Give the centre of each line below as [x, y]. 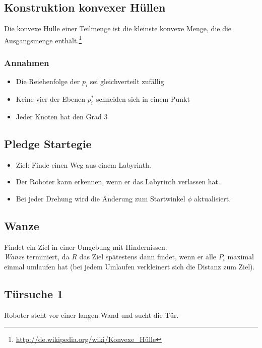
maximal [241, 257]
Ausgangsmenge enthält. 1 [43, 39]
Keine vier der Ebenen [50, 99]
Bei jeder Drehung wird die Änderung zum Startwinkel [101, 198]
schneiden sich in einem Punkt [143, 99]
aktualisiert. [213, 198]
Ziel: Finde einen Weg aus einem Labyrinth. [83, 164]
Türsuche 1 [34, 293]
